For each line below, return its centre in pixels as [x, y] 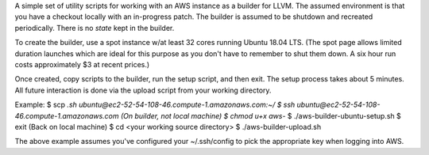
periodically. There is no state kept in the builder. [95, 28]
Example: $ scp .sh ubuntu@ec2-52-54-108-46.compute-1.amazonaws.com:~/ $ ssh [155, 105]
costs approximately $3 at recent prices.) [82, 64]
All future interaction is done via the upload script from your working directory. [143, 90]
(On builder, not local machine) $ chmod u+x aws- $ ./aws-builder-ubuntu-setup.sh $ [261, 115]
